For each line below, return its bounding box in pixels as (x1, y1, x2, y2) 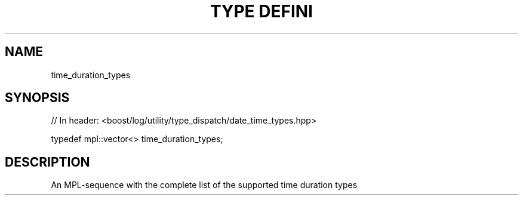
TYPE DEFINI (210, 1, 313, 21)
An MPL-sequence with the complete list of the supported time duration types (51, 180, 358, 190)
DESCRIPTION (5, 154, 90, 170)
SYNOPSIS (5, 90, 70, 106)
